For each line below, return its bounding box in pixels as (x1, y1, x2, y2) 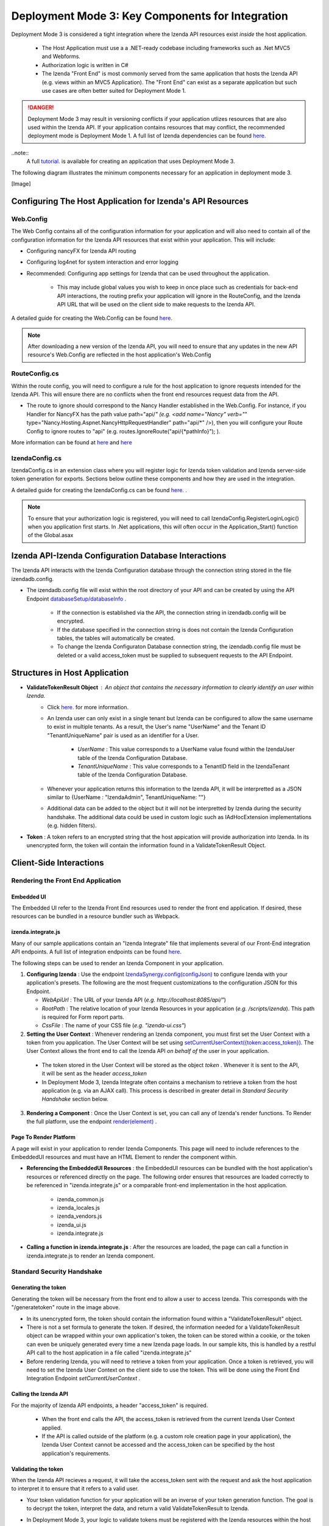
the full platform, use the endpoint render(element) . (26, 1118, 157, 1126)
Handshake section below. (41, 1096, 109, 1103)
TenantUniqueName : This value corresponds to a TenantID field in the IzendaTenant (77, 762, 290, 770)
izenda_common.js (57, 1195, 104, 1202)
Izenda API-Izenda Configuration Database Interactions (11, 551, 227, 561)
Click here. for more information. (47, 703, 129, 711)
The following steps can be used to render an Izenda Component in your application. (11, 959, 224, 967)
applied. (41, 1424, 62, 1431)
